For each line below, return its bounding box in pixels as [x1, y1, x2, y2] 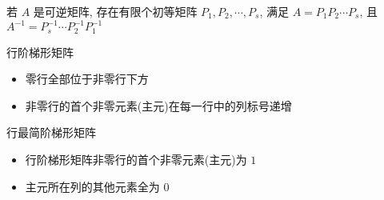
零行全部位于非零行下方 [25, 70, 149, 87]
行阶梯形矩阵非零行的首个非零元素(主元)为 [25, 150, 247, 167]
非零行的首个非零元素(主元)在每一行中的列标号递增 [25, 97, 292, 114]
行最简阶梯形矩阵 [6, 124, 96, 141]
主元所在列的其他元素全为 [25, 178, 160, 194]
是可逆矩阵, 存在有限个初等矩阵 [33, 3, 198, 19]
